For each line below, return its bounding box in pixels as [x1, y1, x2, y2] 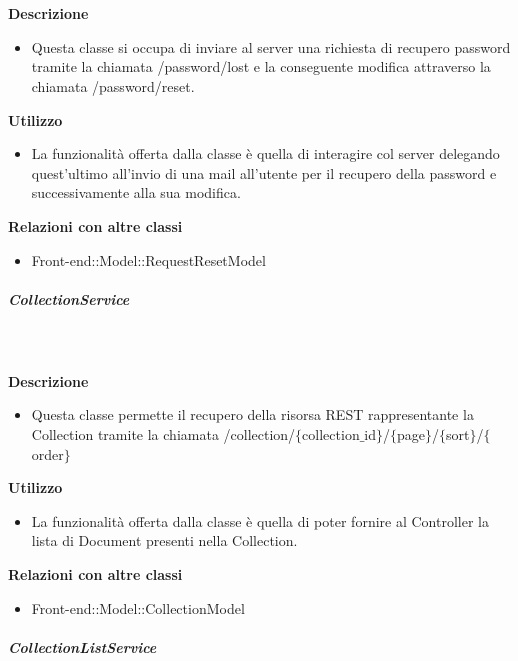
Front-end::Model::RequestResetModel [31, 249, 266, 270]
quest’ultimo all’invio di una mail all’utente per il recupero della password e [31, 162, 497, 183]
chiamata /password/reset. [31, 75, 195, 96]
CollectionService [8, 288, 130, 309]
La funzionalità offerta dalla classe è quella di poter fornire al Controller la [31, 510, 489, 531]
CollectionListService [8, 636, 157, 657]
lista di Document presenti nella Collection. [31, 530, 298, 551]
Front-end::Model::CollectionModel [31, 597, 245, 618]
